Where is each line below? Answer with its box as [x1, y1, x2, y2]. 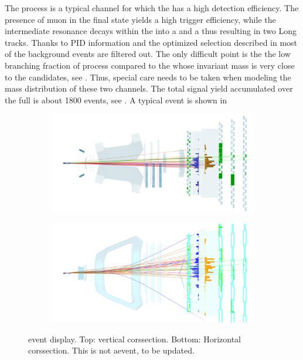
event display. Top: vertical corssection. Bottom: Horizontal [28, 332, 241, 345]
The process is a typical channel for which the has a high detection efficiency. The [5, 2, 299, 14]
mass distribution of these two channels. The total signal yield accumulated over [5, 82, 293, 95]
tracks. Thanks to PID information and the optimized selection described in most [5, 36, 298, 48]
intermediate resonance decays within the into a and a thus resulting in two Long [5, 25, 297, 37]
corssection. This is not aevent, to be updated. [28, 344, 195, 356]
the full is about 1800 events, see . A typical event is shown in [5, 93, 227, 106]
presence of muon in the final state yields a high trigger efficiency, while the [5, 13, 276, 25]
